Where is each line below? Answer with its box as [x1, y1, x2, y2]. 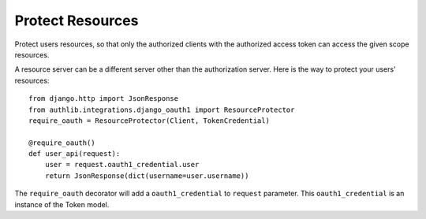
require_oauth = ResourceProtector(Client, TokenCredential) [28, 116, 270, 125]
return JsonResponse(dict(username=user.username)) [44, 171, 249, 180]
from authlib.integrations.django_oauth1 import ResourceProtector [28, 105, 295, 114]
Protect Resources [14, 12, 139, 29]
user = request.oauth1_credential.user [44, 160, 200, 169]
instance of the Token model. [14, 199, 110, 209]
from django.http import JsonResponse [28, 95, 179, 103]
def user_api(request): [28, 150, 121, 158]
